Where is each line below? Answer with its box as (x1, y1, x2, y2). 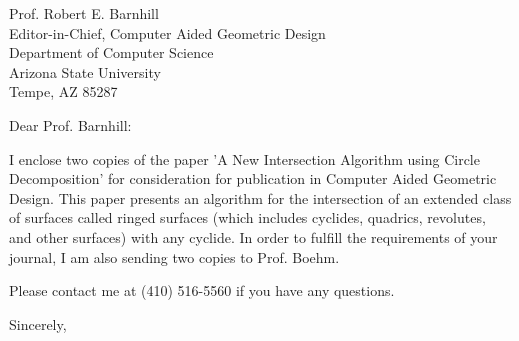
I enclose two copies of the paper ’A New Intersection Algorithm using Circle (9, 148, 480, 169)
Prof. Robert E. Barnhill (9, 3, 159, 23)
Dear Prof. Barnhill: (9, 114, 132, 135)
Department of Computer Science (9, 42, 214, 63)
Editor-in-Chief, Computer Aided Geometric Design (9, 22, 326, 43)
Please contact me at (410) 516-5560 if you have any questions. (9, 280, 395, 301)
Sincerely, (9, 313, 67, 334)
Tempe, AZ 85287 (9, 81, 118, 102)
